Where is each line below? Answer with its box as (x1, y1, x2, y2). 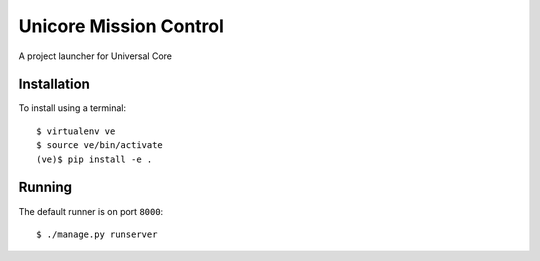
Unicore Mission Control (18, 15, 225, 37)
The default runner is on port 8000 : (18, 205, 164, 217)
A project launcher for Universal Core (18, 50, 172, 62)
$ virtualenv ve (36, 125, 116, 137)
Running (18, 179, 73, 196)
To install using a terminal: (18, 102, 127, 114)
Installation (18, 76, 90, 93)
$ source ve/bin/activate (36, 140, 164, 151)
